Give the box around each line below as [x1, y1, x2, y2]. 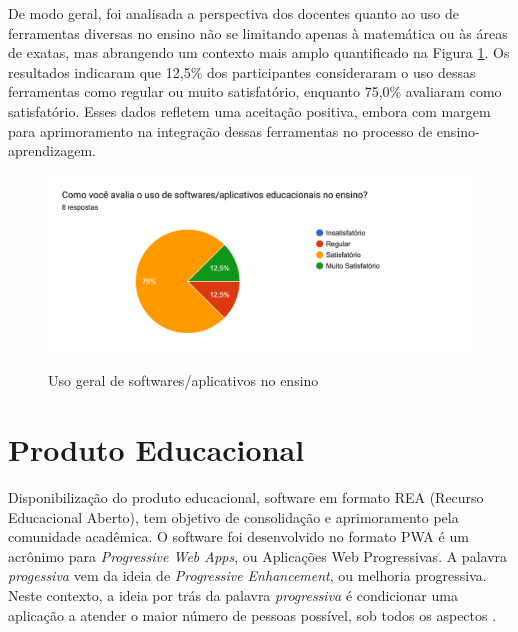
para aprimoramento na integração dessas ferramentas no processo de [8, 120, 433, 141]
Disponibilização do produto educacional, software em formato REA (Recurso [8, 487, 484, 508]
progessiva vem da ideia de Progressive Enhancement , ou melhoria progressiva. [8, 565, 487, 586]
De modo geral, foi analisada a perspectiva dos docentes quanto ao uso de [8, 3, 459, 23]
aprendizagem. [8, 140, 96, 161]
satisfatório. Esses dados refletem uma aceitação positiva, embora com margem [8, 100, 491, 121]
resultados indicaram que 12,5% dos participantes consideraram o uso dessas [8, 61, 476, 82]
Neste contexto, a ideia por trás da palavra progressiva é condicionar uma [8, 585, 458, 606]
